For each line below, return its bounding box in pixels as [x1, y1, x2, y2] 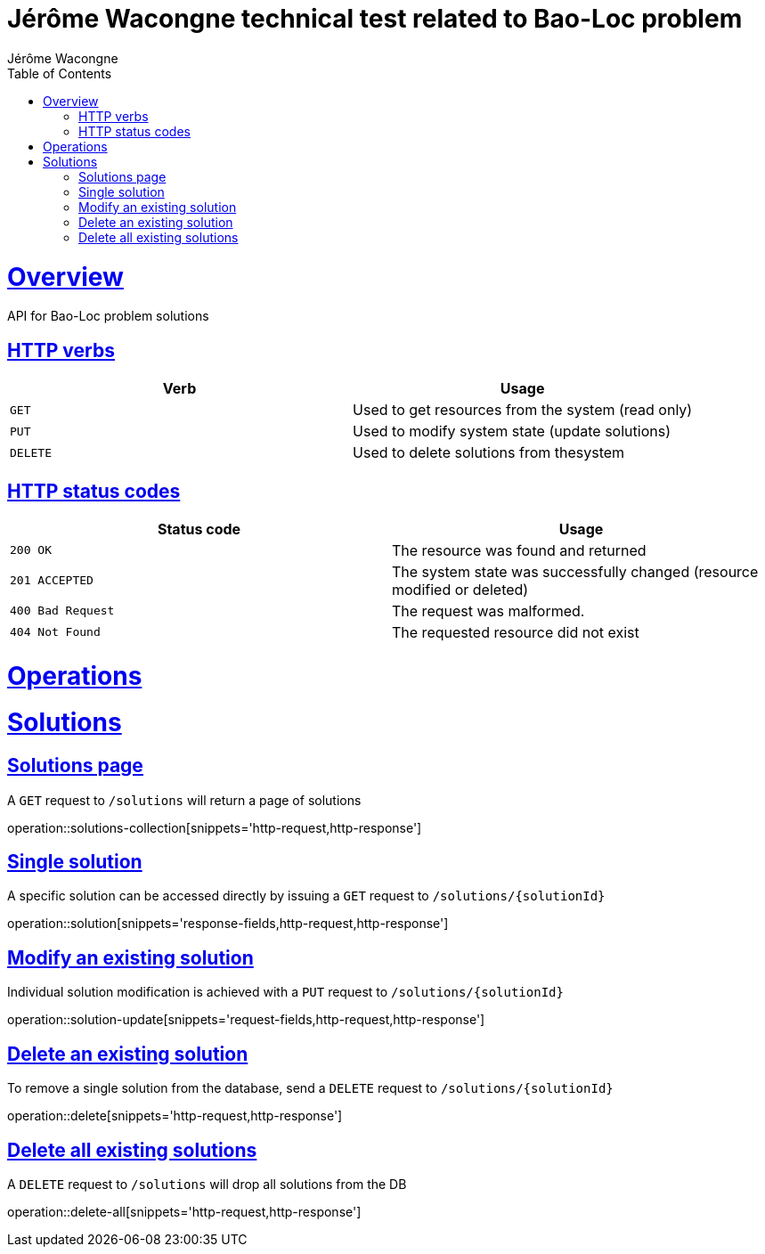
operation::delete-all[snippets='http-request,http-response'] [7, 1203, 362, 1219]
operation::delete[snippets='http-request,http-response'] [7, 1108, 343, 1124]
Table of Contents [7, 65, 112, 81]
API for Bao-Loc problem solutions [7, 308, 209, 324]
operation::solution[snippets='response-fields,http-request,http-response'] [7, 916, 449, 932]
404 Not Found [10, 625, 101, 639]
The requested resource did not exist [392, 623, 639, 641]
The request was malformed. [392, 601, 585, 620]
